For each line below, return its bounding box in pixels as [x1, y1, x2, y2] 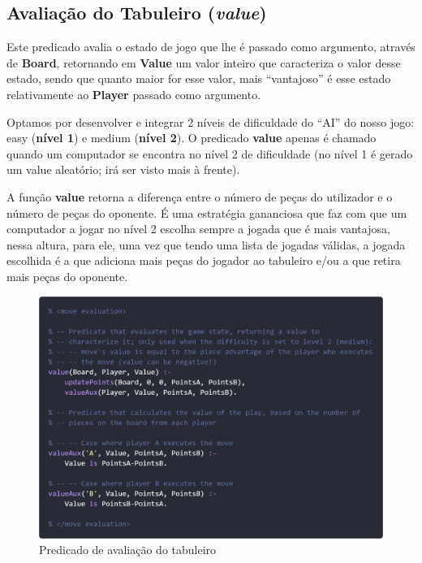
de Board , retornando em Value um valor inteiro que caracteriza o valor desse [6, 54, 401, 71]
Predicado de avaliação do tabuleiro [39, 541, 217, 558]
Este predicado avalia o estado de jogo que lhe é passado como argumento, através [6, 38, 416, 55]
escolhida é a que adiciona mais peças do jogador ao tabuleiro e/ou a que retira [6, 252, 401, 269]
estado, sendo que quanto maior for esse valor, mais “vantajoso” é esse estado [6, 70, 391, 87]
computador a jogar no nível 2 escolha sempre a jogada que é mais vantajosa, [6, 220, 390, 237]
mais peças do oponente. [6, 267, 128, 284]
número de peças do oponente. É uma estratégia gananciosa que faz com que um [6, 204, 407, 221]
